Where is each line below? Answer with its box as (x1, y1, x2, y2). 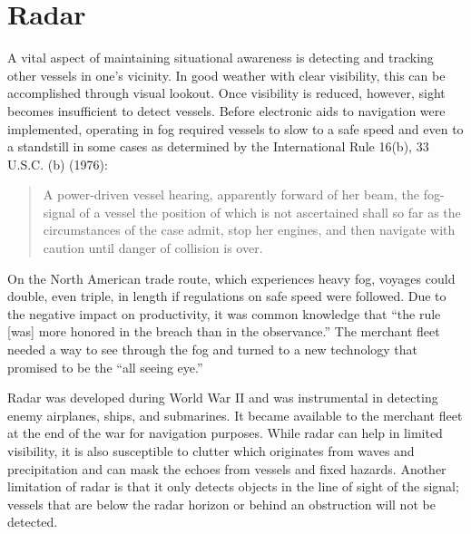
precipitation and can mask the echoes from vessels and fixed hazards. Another (7, 459, 446, 478)
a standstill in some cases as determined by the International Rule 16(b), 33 (7, 137, 429, 156)
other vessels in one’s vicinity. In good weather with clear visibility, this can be (7, 65, 446, 84)
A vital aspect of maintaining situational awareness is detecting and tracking (7, 48, 434, 67)
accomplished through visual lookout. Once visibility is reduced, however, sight (7, 83, 446, 102)
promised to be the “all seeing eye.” (7, 357, 203, 376)
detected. (7, 512, 58, 531)
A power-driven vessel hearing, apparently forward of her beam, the (43, 185, 420, 204)
